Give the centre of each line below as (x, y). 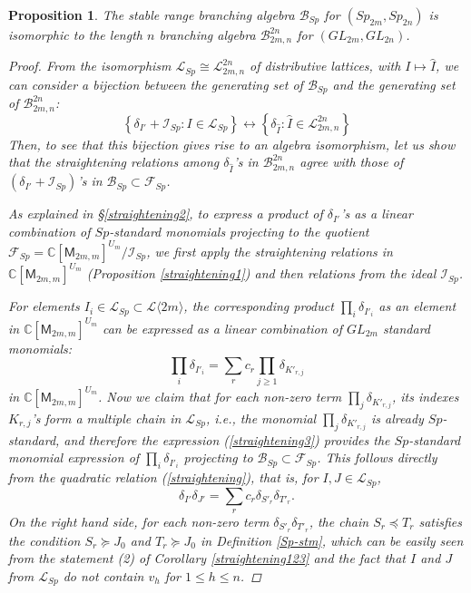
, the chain (339, 521)
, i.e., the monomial (261, 418)
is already (397, 418)
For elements (44, 306)
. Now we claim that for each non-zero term (220, 397)
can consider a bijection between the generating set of (156, 84)
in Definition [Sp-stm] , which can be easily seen (332, 540)
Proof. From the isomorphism (90, 66)
